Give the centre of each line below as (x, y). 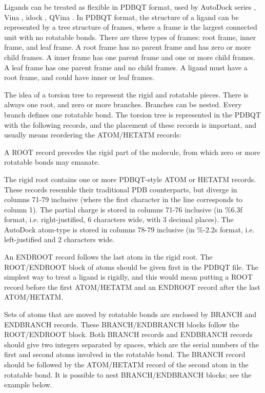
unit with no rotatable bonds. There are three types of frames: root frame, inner (130, 37)
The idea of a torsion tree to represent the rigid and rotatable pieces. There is (126, 94)
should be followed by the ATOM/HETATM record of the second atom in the (126, 364)
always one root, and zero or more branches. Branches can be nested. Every (123, 104)
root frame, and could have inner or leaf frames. (79, 77)
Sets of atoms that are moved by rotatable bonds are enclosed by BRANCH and (130, 314)
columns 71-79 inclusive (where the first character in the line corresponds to (123, 199)
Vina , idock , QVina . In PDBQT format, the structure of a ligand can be (121, 17)
